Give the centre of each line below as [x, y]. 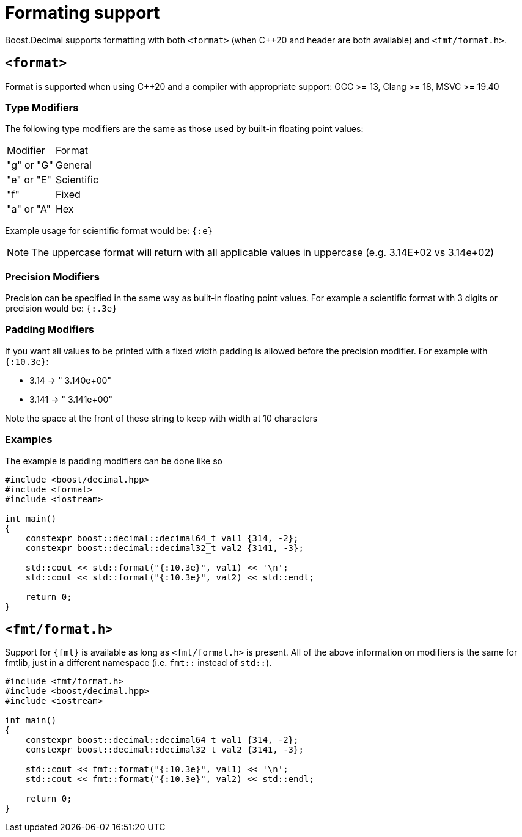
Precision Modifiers [53, 276]
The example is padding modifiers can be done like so [114, 461]
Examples [29, 440]
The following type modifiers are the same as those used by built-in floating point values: [184, 129]
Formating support [83, 13]
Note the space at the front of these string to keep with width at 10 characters [161, 418]
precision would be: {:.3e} [61, 309]
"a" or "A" [29, 209]
